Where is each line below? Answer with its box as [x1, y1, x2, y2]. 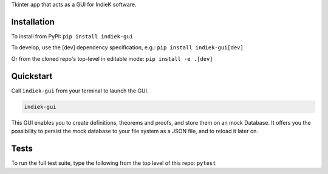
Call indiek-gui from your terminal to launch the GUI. [11, 87, 149, 94]
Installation [11, 16, 55, 27]
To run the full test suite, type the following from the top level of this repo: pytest [11, 159, 216, 167]
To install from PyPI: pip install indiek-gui [11, 32, 134, 40]
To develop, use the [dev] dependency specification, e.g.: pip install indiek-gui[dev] [11, 44, 244, 51]
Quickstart [11, 71, 53, 82]
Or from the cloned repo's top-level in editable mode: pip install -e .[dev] [11, 55, 213, 62]
